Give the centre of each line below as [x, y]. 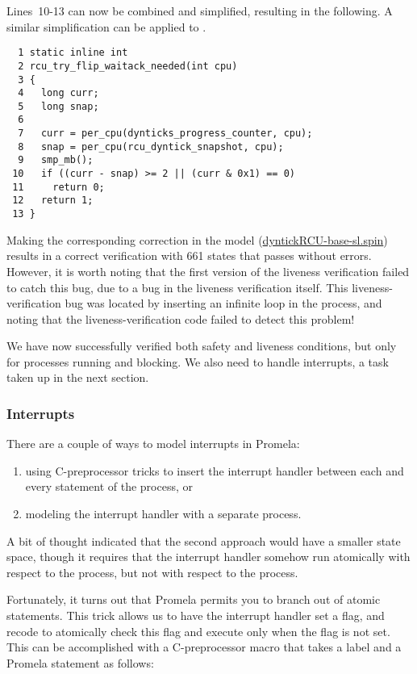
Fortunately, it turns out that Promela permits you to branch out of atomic [194, 599]
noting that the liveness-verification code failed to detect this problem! [181, 318]
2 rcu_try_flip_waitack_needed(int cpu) [128, 66]
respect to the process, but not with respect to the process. [152, 572]
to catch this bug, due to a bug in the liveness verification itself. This [177, 287]
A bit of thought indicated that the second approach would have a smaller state [204, 540]
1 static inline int [73, 53]
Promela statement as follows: [80, 662]
